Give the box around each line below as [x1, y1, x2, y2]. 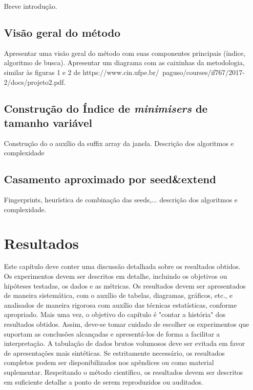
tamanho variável [4, 115, 92, 130]
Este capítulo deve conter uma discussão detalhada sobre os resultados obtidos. [4, 261, 241, 271]
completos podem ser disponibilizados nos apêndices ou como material [4, 357, 214, 367]
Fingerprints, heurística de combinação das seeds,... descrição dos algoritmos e [4, 195, 238, 205]
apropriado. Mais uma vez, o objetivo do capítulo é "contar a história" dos [4, 309, 226, 319]
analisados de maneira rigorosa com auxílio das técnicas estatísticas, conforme [4, 299, 237, 310]
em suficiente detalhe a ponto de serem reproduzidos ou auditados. [4, 376, 203, 387]
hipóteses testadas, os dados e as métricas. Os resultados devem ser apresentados [4, 280, 246, 291]
